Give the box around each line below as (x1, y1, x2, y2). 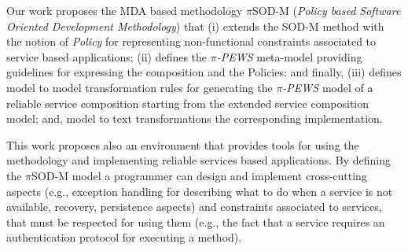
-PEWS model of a (282, 79, 373, 95)
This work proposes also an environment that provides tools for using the (6, 136, 359, 153)
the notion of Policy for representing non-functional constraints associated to (6, 33, 377, 50)
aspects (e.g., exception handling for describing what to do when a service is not (6, 183, 393, 199)
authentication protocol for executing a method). (6, 229, 242, 245)
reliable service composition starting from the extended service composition (6, 94, 369, 111)
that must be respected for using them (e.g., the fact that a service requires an (6, 213, 385, 230)
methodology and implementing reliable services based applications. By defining (6, 152, 391, 168)
